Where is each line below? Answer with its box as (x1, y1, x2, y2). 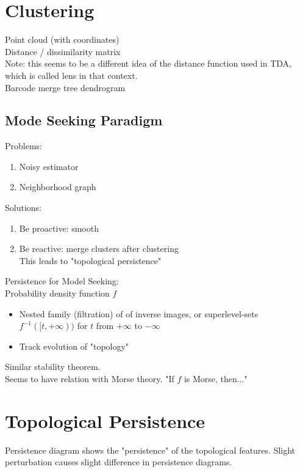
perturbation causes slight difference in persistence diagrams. (5, 455, 232, 468)
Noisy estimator (19, 160, 79, 172)
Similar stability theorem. (5, 360, 101, 373)
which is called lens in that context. (5, 68, 138, 81)
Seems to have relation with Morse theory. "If (5, 372, 174, 385)
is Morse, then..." (184, 372, 248, 385)
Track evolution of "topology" (19, 339, 129, 352)
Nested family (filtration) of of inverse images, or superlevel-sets (19, 307, 259, 320)
